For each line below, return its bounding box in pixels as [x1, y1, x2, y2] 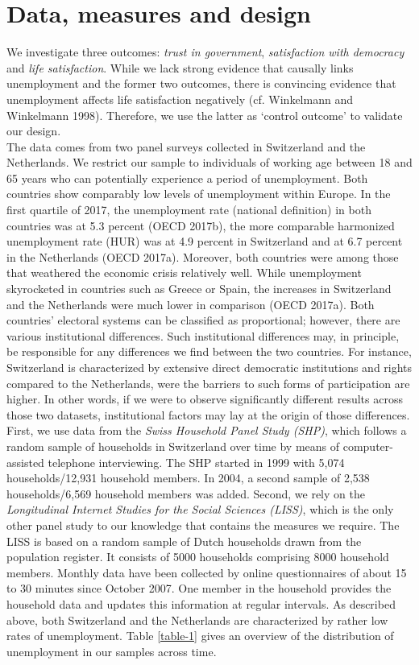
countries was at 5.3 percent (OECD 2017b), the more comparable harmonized [6, 217, 395, 233]
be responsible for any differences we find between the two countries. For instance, [6, 343, 412, 360]
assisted [6, 453, 44, 470]
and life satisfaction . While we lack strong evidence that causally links [6, 59, 354, 76]
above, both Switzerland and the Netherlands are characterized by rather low [6, 611, 388, 628]
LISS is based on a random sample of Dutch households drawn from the [6, 532, 362, 549]
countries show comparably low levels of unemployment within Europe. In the [6, 185, 391, 202]
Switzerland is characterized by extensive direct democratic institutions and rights [6, 359, 413, 375]
